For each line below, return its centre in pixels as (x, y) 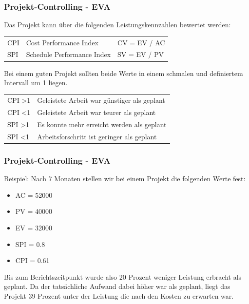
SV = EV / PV (141, 54)
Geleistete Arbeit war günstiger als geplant (101, 100)
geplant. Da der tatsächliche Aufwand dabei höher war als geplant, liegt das (117, 286)
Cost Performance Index (62, 42)
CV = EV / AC (141, 42)
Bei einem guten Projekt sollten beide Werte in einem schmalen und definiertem (124, 73)
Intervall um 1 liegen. (36, 83)
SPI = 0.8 (30, 244)
